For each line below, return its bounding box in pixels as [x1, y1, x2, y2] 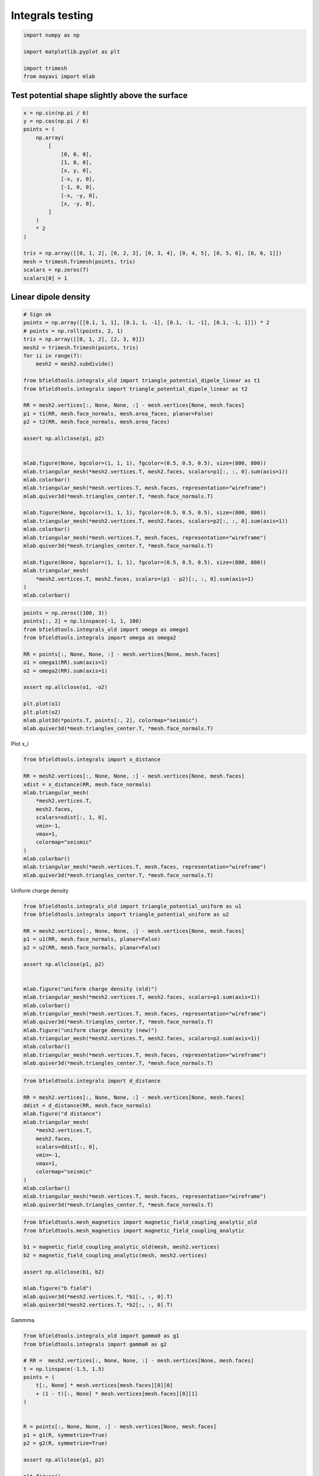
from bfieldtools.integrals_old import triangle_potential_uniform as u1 [23, 903, 242, 909]
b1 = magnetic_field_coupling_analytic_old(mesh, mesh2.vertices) [23, 1243, 220, 1250]
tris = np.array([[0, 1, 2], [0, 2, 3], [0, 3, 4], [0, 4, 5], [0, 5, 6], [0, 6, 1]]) [23, 250, 282, 257]
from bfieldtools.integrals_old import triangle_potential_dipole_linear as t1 [23, 377, 261, 384]
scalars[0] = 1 [23, 275, 67, 282]
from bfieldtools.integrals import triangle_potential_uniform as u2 [23, 911, 229, 918]
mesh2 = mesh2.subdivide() [35, 361, 115, 367]
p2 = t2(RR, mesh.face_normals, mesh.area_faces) [23, 419, 170, 425]
